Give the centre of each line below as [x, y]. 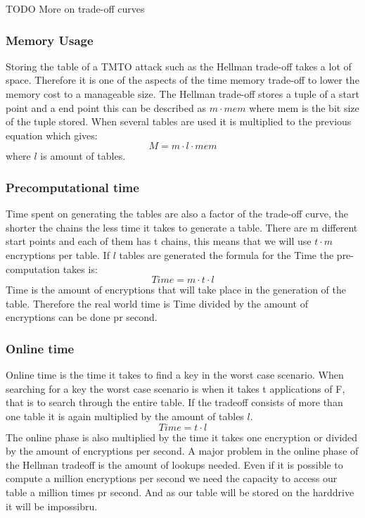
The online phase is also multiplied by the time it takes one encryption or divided [182, 437]
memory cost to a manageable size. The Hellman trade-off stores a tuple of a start [182, 94]
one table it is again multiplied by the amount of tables [125, 416]
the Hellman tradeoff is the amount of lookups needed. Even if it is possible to [174, 464]
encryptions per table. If [58, 254]
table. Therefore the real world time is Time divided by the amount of [157, 303]
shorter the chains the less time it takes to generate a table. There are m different [182, 227]
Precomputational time [72, 187]
